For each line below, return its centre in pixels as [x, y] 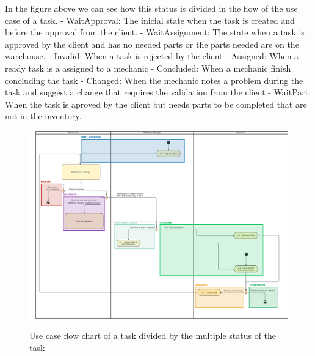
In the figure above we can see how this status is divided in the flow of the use [151, 8]
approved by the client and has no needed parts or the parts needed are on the [152, 44]
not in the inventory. [43, 116]
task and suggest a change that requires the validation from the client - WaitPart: [158, 92]
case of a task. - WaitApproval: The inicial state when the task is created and [150, 20]
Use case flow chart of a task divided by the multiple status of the [153, 336]
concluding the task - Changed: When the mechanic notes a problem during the [154, 80]
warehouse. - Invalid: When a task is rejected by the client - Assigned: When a [152, 56]
